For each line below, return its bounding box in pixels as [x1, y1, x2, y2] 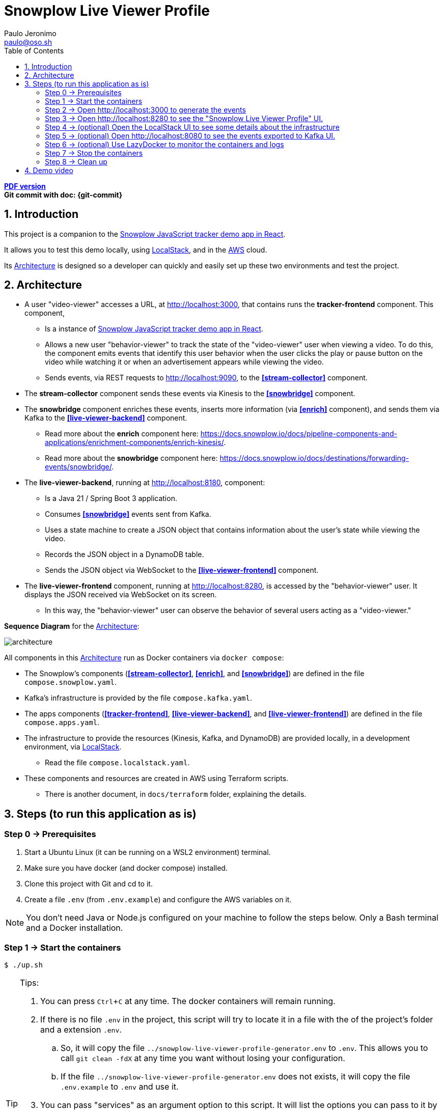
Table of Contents [4, 46, 64, 55]
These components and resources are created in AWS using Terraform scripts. [24, 774, 289, 783]
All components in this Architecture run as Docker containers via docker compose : [4, 653, 284, 662]
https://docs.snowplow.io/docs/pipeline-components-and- [200, 429, 397, 438]
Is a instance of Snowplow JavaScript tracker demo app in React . [45, 324, 263, 334]
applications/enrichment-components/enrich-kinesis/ [45, 438, 224, 447]
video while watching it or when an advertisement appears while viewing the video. [45, 357, 324, 367]
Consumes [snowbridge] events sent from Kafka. [45, 510, 211, 519]
